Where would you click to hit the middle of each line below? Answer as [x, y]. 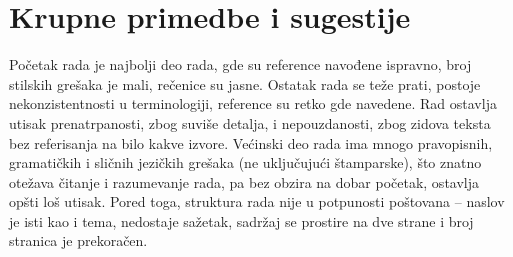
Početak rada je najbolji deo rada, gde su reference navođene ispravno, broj [240, 64]
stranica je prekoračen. [78, 240]
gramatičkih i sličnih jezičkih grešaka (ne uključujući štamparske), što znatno [245, 162]
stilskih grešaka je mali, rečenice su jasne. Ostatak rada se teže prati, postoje [245, 83]
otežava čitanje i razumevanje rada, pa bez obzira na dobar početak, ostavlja [244, 181]
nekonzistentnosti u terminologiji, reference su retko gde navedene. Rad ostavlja [253, 103]
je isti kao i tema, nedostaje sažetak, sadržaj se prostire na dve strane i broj [241, 220]
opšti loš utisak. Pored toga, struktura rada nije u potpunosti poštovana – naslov [257, 201]
